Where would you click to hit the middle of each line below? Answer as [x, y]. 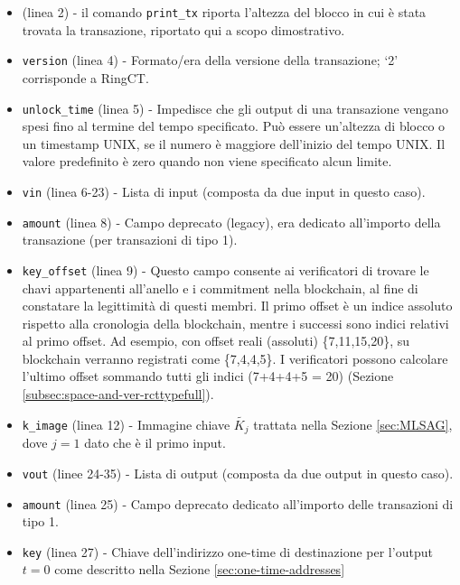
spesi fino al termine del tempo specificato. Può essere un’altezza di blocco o [234, 126]
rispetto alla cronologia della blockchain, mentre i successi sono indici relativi [235, 323]
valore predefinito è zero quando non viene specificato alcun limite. [207, 161]
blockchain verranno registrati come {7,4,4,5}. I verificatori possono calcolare [235, 358]
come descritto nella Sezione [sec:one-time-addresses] [200, 569]
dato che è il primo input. [155, 443]
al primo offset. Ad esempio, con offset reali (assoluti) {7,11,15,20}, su [216, 341]
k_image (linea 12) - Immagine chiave [126, 424]
